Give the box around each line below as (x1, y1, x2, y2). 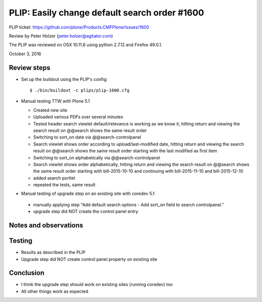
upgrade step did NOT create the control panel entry (33, 208, 138, 214)
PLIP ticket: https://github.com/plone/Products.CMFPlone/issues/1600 (9, 24, 149, 30)
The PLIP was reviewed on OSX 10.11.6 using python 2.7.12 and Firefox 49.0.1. (9, 42, 163, 48)
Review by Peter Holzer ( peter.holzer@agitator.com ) (9, 33, 114, 39)
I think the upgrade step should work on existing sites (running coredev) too (21, 282, 173, 287)
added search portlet (33, 175, 75, 181)
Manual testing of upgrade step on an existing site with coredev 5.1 (21, 191, 155, 196)
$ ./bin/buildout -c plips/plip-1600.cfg (30, 88, 130, 93)
